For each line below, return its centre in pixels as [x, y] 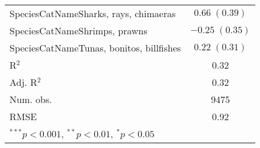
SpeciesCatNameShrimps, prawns [78, 30]
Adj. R [23, 82]
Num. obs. [31, 99]
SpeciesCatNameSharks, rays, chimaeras [93, 13]
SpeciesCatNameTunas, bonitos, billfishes [95, 48]
